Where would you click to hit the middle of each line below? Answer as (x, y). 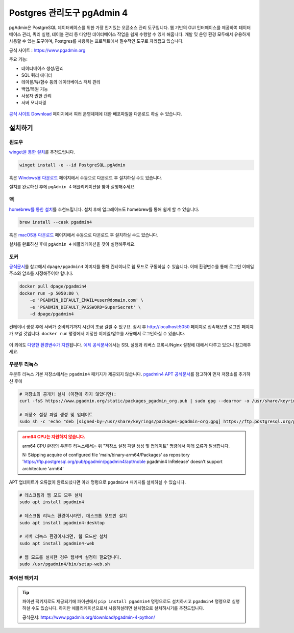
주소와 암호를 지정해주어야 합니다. (41, 273)
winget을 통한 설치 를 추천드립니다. (42, 152)
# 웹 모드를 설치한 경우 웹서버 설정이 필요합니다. (71, 557)
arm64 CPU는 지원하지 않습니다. (54, 437)
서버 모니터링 (34, 103)
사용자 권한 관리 (37, 96)
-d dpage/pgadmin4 (52, 314)
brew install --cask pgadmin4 (56, 222)
